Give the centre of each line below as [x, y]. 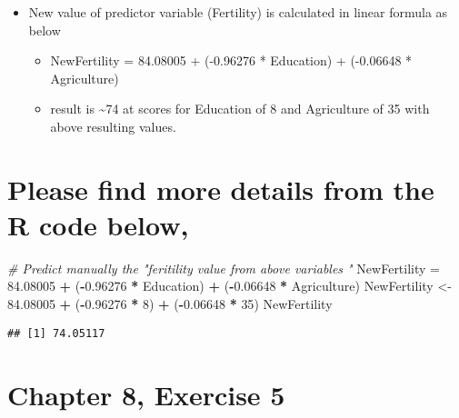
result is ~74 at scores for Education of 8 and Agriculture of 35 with [240, 109]
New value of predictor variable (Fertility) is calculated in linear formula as [238, 12]
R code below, [98, 224]
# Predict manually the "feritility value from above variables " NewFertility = [224, 268]
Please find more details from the [221, 189]
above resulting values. [113, 126]
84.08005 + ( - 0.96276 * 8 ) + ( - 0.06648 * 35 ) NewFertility [170, 304]
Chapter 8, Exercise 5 [146, 394]
